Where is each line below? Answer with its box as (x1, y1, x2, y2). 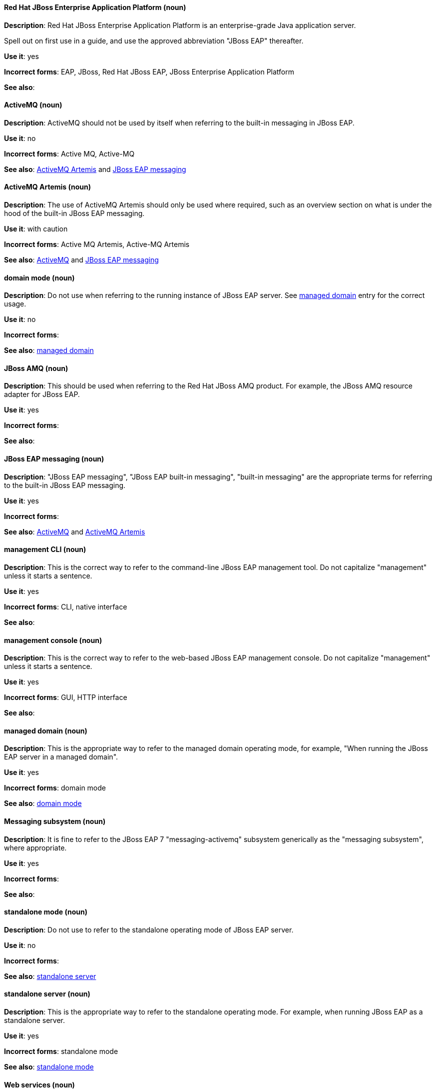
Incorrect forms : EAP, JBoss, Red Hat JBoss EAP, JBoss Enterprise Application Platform (4, 67, 295, 76)
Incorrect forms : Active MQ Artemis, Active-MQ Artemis (4, 240, 190, 249)
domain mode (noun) (4, 273, 75, 282)
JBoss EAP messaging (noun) (4, 454, 104, 463)
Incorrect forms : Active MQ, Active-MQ (4, 149, 135, 158)
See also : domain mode (4, 799, 82, 808)
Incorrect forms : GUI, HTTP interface (4, 693, 127, 702)
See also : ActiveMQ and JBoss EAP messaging (4, 255, 159, 264)
